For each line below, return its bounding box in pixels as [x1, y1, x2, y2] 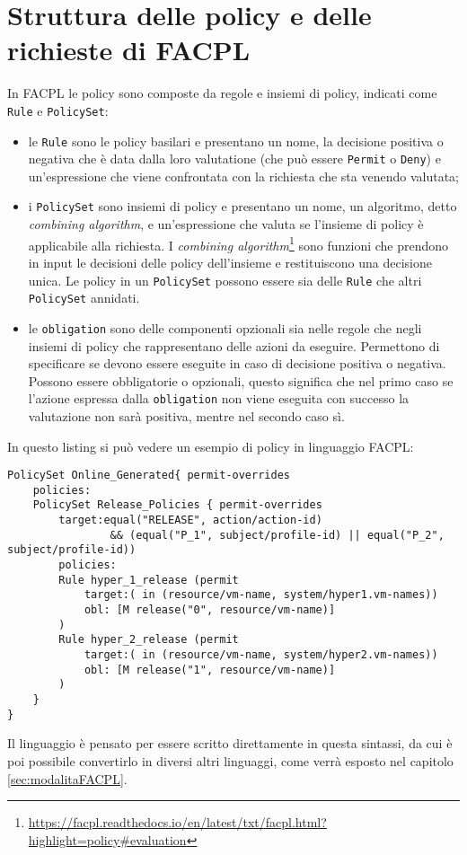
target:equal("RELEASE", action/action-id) [58, 514, 322, 527]
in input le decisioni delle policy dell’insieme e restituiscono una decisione [28, 252, 432, 271]
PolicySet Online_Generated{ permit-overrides [7, 469, 290, 482]
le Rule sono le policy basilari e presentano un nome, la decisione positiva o [28, 131, 444, 150]
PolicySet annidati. [28, 288, 140, 307]
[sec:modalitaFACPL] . [7, 769, 128, 788]
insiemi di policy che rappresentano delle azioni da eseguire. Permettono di [28, 336, 440, 355]
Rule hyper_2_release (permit [58, 633, 239, 647]
